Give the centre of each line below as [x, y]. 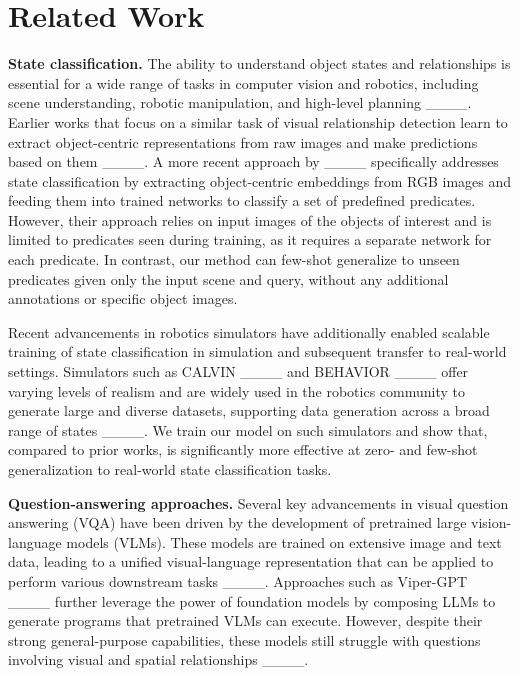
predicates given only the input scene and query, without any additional [228, 278]
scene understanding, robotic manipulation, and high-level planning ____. [240, 102]
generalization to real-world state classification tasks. [170, 469]
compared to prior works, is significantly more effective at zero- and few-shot [243, 449]
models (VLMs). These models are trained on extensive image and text [284, 541]
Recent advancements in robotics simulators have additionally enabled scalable [249, 331]
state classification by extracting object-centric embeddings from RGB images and [260, 180]
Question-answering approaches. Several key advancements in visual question [258, 502]
